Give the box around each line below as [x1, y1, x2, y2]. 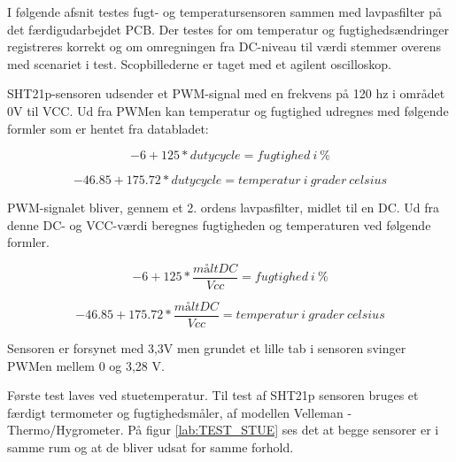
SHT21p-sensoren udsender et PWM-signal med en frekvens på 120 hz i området [7, 84, 445, 103]
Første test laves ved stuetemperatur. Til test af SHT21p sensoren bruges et [7, 386, 419, 404]
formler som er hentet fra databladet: [7, 119, 209, 137]
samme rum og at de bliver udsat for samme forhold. [7, 438, 294, 457]
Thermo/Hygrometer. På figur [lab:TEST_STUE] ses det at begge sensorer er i [7, 420, 439, 439]
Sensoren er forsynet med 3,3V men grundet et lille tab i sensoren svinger [7, 339, 406, 358]
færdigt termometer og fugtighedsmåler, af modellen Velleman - [7, 403, 352, 421]
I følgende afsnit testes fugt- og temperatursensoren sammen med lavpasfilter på [7, 3, 443, 20]
